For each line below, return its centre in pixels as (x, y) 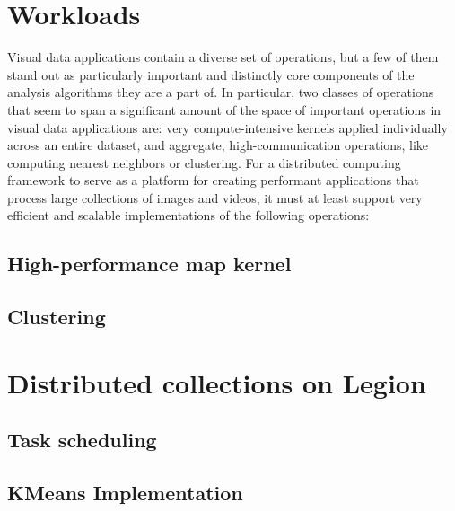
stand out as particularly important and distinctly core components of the (211, 74)
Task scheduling (82, 440)
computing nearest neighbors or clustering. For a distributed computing (204, 162)
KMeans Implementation (125, 493)
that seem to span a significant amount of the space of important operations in (224, 109)
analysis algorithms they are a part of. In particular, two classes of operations (221, 92)
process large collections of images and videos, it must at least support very (215, 197)
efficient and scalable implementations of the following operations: (188, 215)
